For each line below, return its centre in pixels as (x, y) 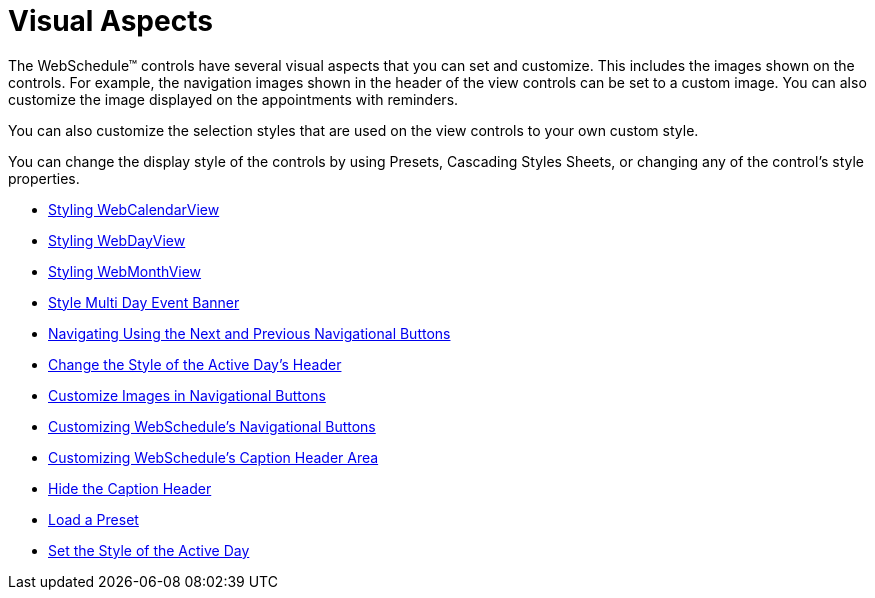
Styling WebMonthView (125, 271)
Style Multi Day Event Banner (144, 302)
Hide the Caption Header (130, 488)
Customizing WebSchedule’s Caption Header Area (213, 457)
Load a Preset (93, 519)
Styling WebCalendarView (134, 209)
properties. (44, 178)
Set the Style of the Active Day (149, 550)
